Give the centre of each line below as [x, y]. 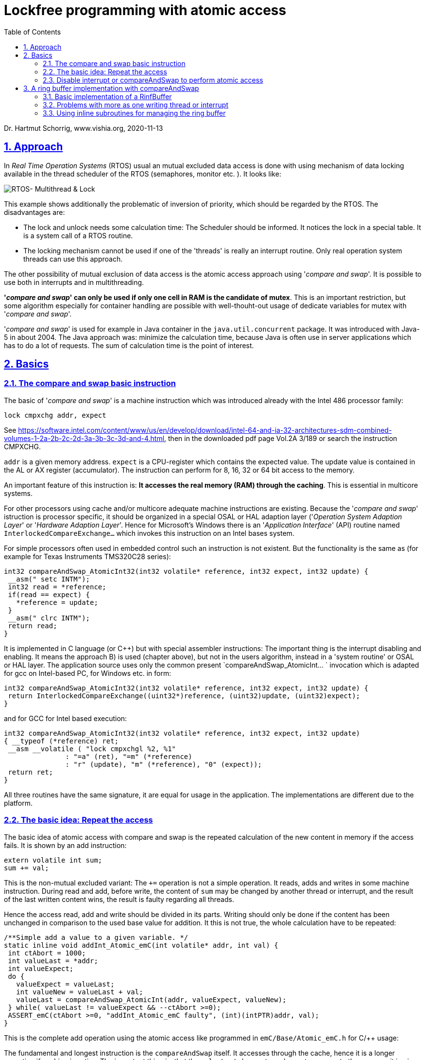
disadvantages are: [34, 212]
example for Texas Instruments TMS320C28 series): [87, 556]
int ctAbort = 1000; [47, 953]
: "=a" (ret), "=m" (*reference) [129, 756]
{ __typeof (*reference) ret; [61, 741]
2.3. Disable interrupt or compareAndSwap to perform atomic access [153, 80]
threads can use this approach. [73, 259]
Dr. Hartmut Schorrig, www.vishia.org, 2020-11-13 [84, 128]
